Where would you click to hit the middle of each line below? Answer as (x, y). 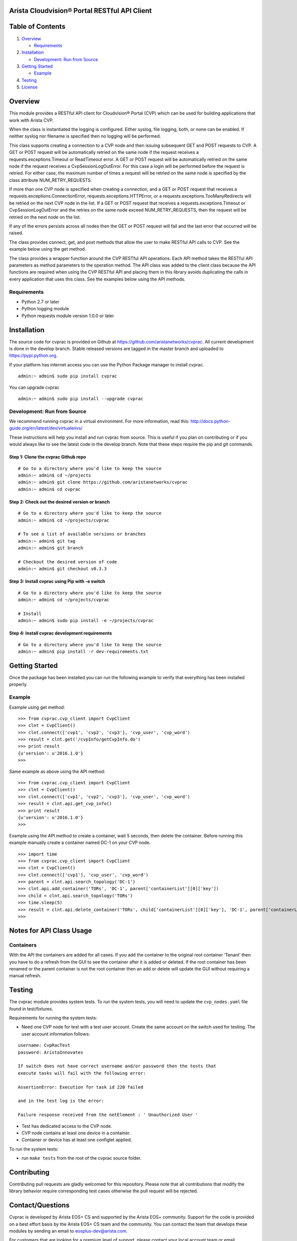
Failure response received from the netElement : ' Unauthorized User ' (108, 1115)
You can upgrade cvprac (34, 387)
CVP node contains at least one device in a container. (76, 1133)
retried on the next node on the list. (45, 217)
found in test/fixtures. (31, 1009)
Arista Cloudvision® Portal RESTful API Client (80, 11)
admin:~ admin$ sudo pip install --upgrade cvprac (81, 399)
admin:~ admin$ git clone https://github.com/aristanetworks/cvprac (103, 482)
